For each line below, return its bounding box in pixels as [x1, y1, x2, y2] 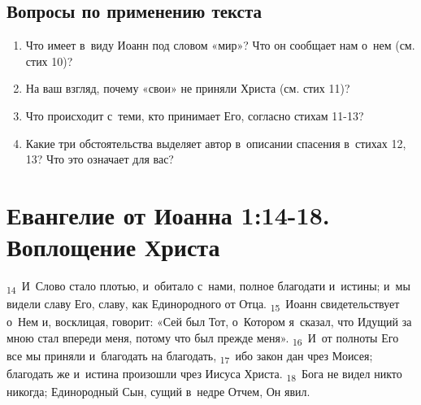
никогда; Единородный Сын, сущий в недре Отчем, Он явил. [7, 383, 310, 400]
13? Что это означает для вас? [25, 150, 174, 168]
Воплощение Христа [7, 230, 220, 263]
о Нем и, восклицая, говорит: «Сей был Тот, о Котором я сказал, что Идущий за [7, 313, 412, 330]
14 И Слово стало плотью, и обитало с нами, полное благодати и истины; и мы [7, 277, 410, 296]
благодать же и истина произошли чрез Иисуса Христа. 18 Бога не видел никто [7, 365, 402, 384]
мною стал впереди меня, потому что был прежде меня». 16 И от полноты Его [7, 329, 399, 348]
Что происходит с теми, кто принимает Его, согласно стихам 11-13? [25, 107, 364, 124]
